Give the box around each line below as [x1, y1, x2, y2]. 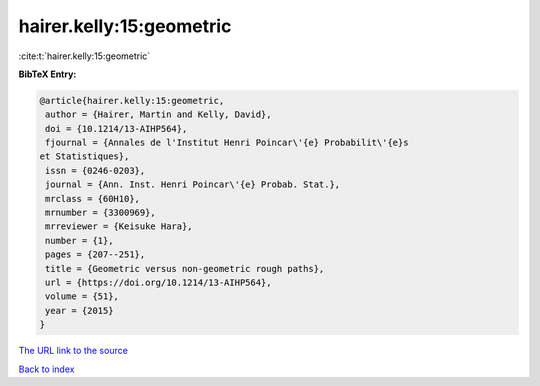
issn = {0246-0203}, [45, 165, 146, 176]
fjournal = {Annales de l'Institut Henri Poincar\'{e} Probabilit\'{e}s [45, 137, 409, 149]
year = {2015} [45, 305, 114, 316]
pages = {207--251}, [45, 249, 146, 260]
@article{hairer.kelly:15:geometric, [39, 95, 225, 106]
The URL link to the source [18, 345, 129, 357]
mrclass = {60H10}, [45, 193, 140, 204]
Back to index [18, 363, 75, 375]
